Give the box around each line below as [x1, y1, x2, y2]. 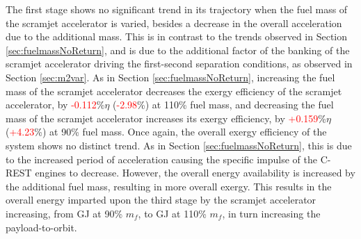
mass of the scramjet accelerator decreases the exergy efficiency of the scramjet [6, 83, 342, 98]
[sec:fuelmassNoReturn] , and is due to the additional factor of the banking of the [6, 42, 350, 57]
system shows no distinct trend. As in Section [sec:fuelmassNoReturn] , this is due [6, 138, 352, 152]
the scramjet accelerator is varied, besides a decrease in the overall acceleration [6, 15, 342, 30]
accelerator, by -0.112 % [6, 97, 105, 112]
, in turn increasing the [222, 206, 321, 220]
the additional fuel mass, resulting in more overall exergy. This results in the [6, 179, 332, 193]
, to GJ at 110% [138, 206, 207, 220]
